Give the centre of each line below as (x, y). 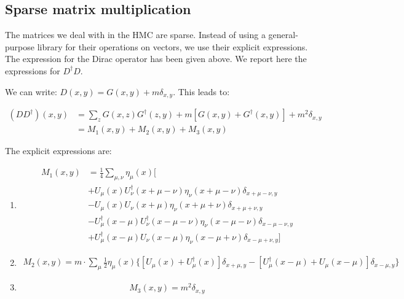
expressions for (33, 70)
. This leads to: (201, 91)
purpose (20, 46)
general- (283, 35)
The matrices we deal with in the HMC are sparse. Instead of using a (135, 35)
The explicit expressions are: (58, 151)
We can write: (31, 91)
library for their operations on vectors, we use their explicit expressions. (172, 46)
